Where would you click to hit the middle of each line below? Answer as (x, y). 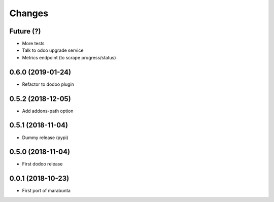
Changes (29, 13)
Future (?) (25, 31)
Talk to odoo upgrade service (53, 50)
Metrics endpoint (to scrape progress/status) (69, 57)
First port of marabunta (46, 191)
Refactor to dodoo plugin (48, 84)
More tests (33, 44)
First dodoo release (42, 164)
